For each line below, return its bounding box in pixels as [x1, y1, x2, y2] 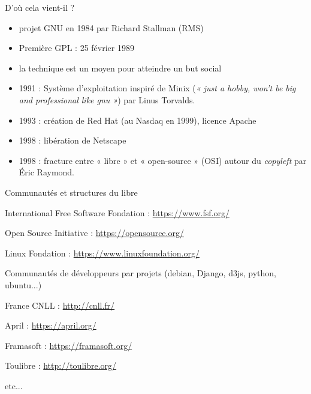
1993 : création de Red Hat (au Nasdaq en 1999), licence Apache [19, 114, 256, 126]
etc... [5, 379, 23, 392]
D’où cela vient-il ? [5, 1, 75, 13]
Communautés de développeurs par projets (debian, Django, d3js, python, [5, 267, 276, 279]
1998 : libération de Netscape [19, 134, 126, 147]
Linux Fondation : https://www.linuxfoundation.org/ [5, 246, 200, 259]
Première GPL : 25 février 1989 [19, 41, 134, 54]
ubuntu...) [5, 278, 42, 291]
